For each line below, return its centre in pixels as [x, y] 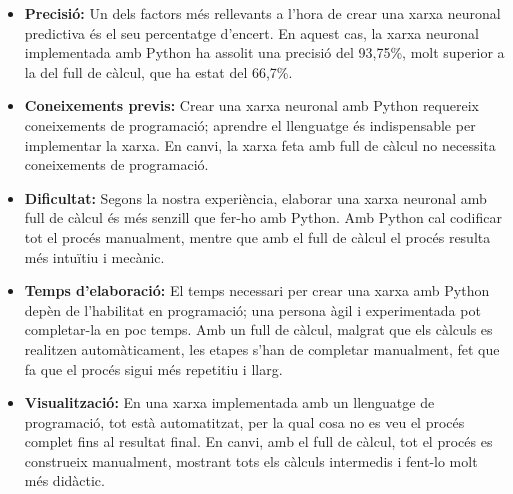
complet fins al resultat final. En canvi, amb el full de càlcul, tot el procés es [258, 441]
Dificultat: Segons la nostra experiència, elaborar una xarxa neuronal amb [255, 197]
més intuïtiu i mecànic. [94, 256]
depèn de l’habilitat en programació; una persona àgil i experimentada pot [252, 309]
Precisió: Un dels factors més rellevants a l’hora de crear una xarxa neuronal [262, 13]
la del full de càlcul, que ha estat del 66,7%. [158, 71]
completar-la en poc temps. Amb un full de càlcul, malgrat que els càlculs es [258, 329]
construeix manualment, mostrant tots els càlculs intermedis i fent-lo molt [251, 460]
